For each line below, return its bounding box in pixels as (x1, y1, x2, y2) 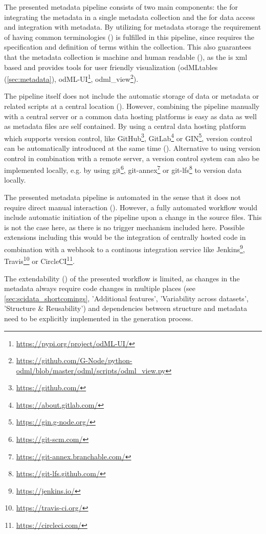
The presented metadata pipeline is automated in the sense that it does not (4, 192, 241, 203)
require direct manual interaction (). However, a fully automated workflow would (4, 202, 257, 212)
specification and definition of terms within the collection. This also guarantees (4, 41, 252, 52)
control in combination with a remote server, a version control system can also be (4, 152, 259, 163)
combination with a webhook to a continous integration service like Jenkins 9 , (4, 242, 245, 254)
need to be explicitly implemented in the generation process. (4, 313, 193, 323)
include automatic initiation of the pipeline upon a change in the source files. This (4, 212, 262, 222)
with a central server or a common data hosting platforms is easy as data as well (4, 110, 257, 121)
